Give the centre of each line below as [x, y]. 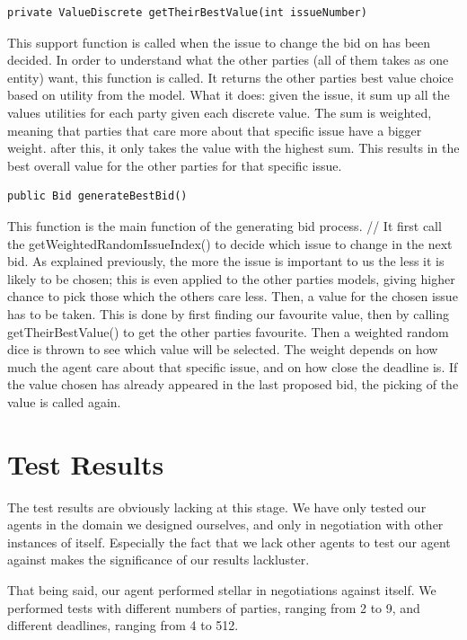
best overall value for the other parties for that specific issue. [175, 165]
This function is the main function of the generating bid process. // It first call [225, 225]
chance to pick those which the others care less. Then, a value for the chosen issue [233, 296]
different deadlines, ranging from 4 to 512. [123, 625]
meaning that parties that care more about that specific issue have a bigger [215, 130]
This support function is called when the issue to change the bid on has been [219, 42]
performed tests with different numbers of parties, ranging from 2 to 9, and [214, 607]
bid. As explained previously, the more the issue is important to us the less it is [226, 261]
